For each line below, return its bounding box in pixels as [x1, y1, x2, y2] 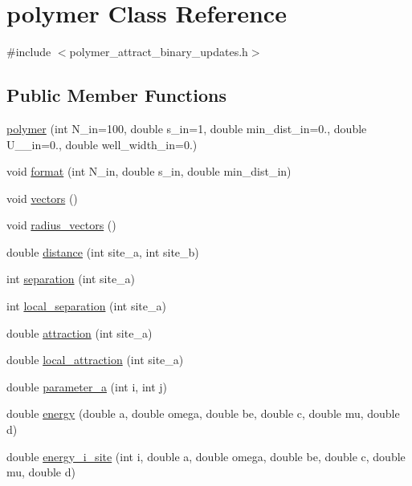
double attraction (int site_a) [6, 324, 153, 341]
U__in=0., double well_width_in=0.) [6, 136, 198, 152]
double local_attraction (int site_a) [6, 351, 184, 368]
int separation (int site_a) [6, 270, 136, 287]
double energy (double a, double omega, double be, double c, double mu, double [6, 405, 400, 422]
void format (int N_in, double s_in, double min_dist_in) [6, 163, 292, 180]
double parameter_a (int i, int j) [6, 378, 168, 395]
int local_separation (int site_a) [6, 298, 166, 314]
